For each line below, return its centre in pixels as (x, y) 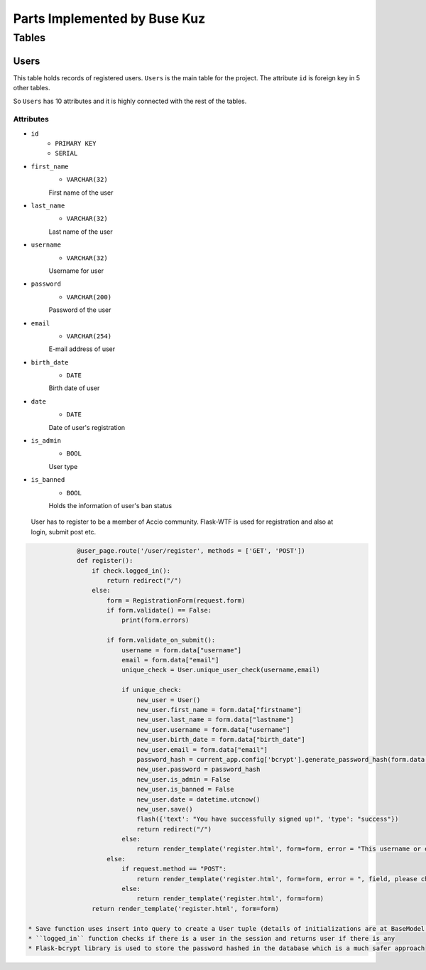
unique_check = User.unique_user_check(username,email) (221, 670)
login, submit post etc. (63, 532)
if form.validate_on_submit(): (161, 640)
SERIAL (66, 153)
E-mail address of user (82, 349)
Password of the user (80, 310)
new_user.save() (165, 809)
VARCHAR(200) (89, 297)
